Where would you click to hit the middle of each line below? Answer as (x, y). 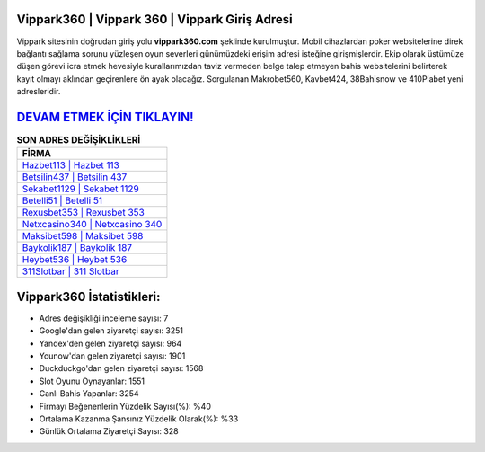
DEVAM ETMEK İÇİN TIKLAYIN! (105, 117)
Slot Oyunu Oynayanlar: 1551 (92, 381)
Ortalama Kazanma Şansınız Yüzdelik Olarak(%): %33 (139, 419)
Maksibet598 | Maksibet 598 (83, 236)
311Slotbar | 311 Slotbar (71, 271)
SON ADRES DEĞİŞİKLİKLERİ (79, 140)
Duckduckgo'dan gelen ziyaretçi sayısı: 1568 (121, 368)
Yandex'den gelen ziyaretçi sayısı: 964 (110, 343)
